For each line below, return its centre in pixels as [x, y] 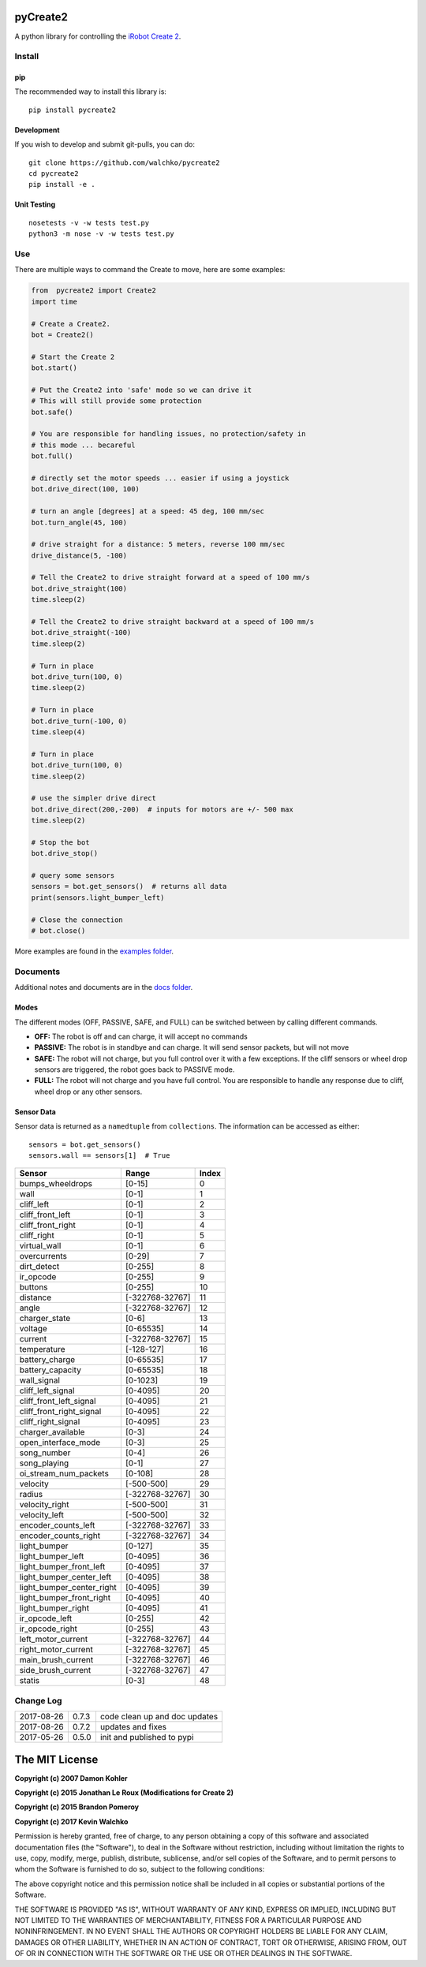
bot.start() [54, 368]
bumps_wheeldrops [56, 1184]
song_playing [44, 1463]
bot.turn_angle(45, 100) [79, 522]
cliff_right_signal [50, 1422]
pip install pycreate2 [73, 110]
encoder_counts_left [57, 1525]
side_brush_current [55, 1670]
